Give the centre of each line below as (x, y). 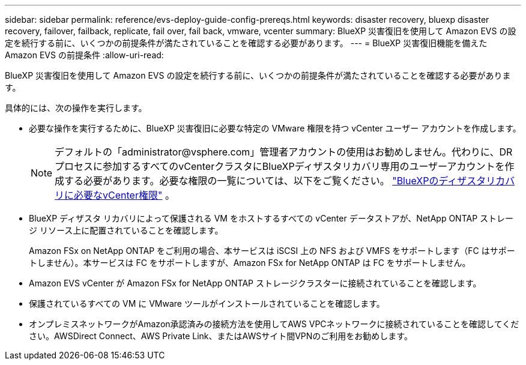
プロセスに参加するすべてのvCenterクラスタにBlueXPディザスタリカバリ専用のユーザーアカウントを (280, 166)
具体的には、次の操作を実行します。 (76, 108)
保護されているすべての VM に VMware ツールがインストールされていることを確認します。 (207, 303)
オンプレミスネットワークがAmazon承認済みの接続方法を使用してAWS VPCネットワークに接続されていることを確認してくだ (274, 324)
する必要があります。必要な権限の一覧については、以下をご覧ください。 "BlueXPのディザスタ (275, 181)
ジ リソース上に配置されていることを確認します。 (126, 230)
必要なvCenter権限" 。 (124, 195)
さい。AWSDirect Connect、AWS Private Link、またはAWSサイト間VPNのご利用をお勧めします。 (221, 336)
